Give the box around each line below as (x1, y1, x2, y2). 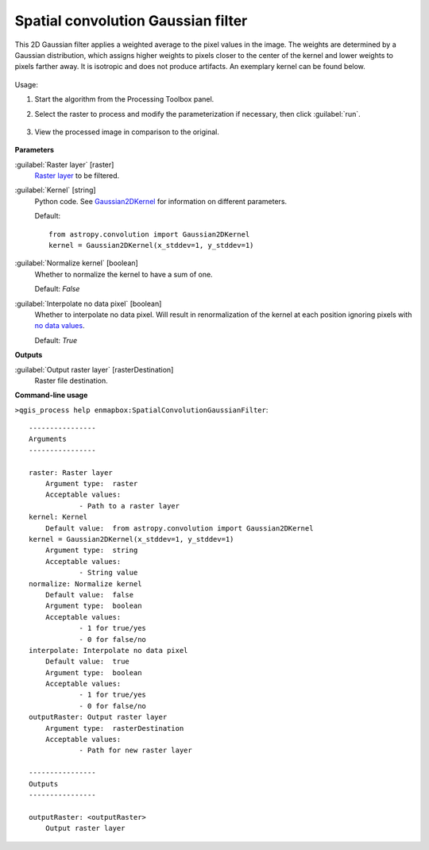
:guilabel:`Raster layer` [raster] (14, 160, 114, 169)
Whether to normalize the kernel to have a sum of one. (34, 269, 214, 279)
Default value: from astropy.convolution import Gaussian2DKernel (44, 524, 314, 532)
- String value (79, 568, 138, 578)
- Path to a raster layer (79, 501, 180, 510)
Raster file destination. (34, 376, 108, 385)
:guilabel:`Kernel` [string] (14, 185, 96, 195)
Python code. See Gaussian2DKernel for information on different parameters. (34, 196, 288, 206)
